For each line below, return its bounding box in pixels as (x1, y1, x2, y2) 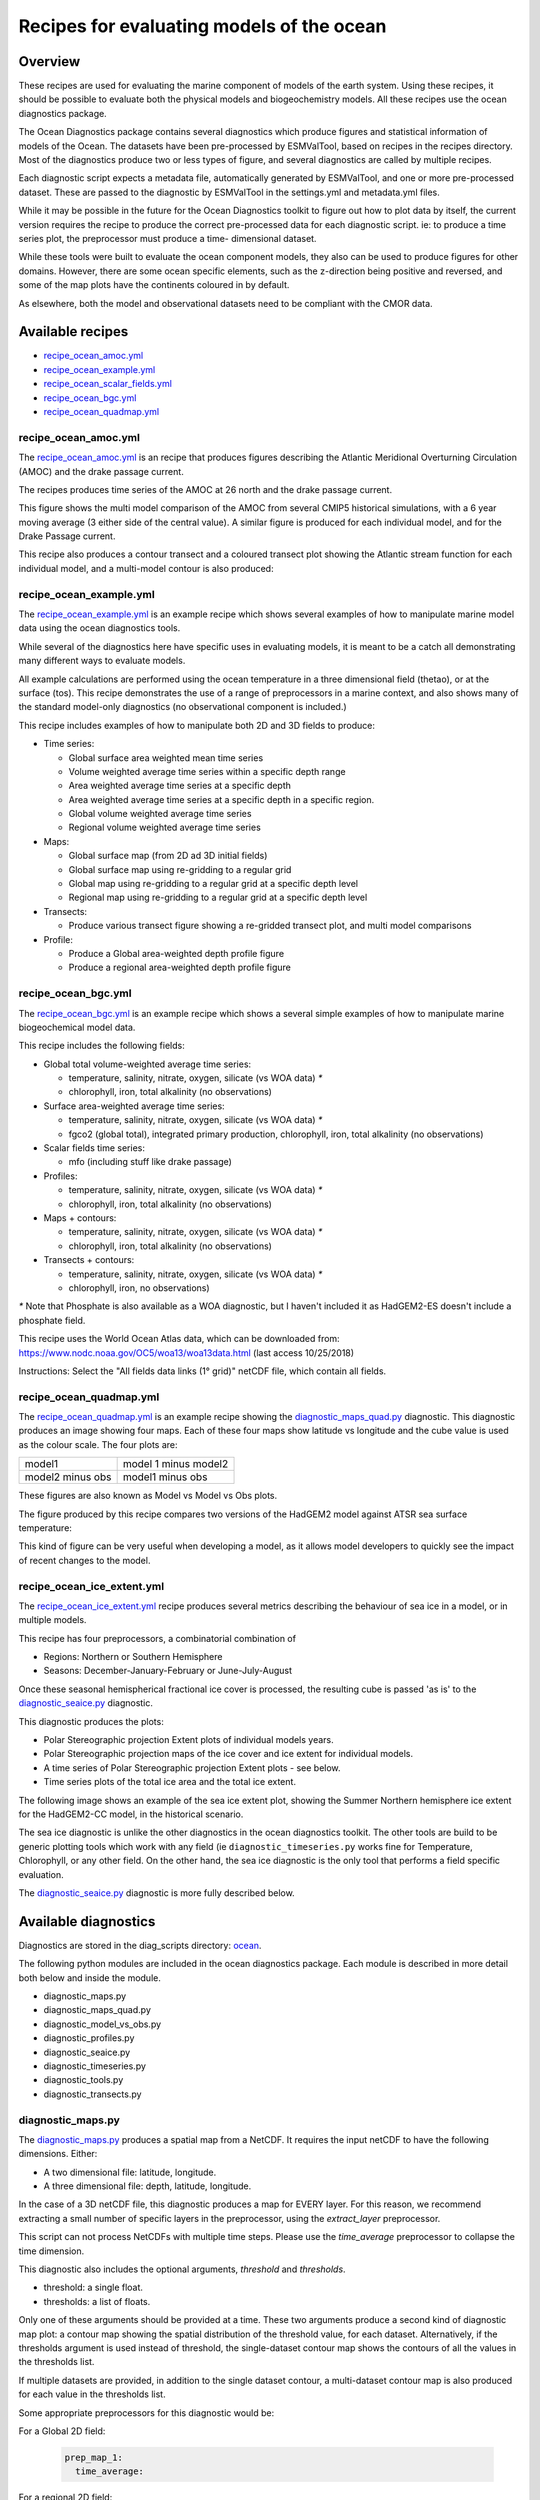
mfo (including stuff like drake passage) (68, 1156, 232, 1168)
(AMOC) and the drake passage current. (18, 465, 184, 477)
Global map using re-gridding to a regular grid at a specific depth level (68, 878, 359, 890)
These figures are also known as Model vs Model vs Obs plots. (18, 1490, 278, 1502)
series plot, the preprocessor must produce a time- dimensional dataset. (18, 232, 317, 244)
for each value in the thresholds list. (18, 2388, 166, 2400)
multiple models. (18, 1614, 87, 1626)
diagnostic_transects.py (43, 2088, 142, 2100)
